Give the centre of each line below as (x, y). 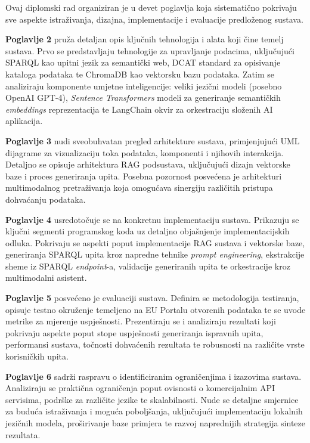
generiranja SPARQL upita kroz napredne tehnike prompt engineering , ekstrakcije (155, 254)
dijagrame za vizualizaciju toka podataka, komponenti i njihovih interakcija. (145, 152)
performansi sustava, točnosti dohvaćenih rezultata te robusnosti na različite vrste (155, 344)
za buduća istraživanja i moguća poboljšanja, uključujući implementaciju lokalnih (154, 411)
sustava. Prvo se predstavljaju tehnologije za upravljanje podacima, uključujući (150, 50)
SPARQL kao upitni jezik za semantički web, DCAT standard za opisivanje (143, 62)
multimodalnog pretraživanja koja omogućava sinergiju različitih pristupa (139, 188)
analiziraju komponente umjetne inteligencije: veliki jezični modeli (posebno (144, 86)
